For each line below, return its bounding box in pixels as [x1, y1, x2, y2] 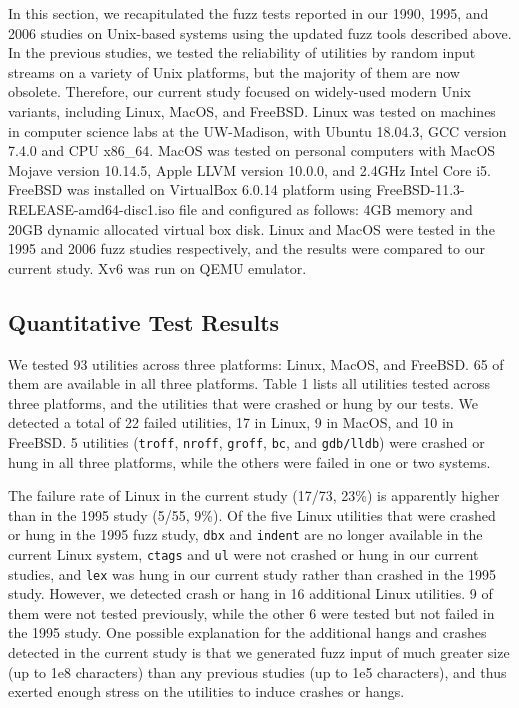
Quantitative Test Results [8, 306, 280, 337]
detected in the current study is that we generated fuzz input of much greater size [8, 642, 510, 663]
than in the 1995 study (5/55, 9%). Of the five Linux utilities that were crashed [8, 504, 496, 525]
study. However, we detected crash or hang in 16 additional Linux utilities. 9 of [8, 583, 493, 604]
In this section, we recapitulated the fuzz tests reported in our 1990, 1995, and [8, 3, 489, 23]
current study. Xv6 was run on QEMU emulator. [8, 257, 307, 278]
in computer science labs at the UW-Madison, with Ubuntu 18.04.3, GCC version [8, 120, 507, 141]
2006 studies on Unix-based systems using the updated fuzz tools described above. [8, 22, 512, 43]
